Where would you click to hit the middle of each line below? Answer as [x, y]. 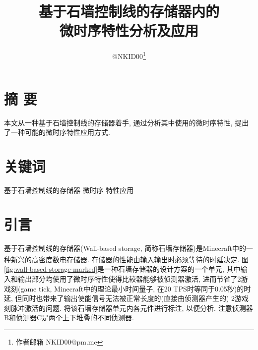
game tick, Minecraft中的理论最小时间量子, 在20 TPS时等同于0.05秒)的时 [136, 288]
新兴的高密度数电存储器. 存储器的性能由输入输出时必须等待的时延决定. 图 [130, 259]
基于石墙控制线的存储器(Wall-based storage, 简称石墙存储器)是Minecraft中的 [125, 248]
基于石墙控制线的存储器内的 [129, 11]
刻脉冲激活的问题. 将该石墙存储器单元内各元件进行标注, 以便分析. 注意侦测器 [129, 308]
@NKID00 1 [129, 55]
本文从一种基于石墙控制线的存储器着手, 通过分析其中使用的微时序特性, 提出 [127, 122]
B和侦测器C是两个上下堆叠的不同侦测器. [69, 318]
